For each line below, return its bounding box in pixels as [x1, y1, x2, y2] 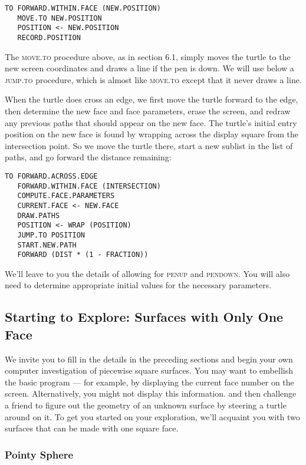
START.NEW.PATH [17, 240, 77, 249]
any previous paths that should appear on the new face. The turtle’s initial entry [5, 116, 297, 128]
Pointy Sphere [5, 447, 74, 461]
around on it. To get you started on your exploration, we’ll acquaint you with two [5, 410, 300, 423]
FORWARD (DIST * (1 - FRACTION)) [17, 250, 149, 259]
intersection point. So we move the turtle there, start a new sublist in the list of [5, 139, 293, 151]
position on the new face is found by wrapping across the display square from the [5, 128, 299, 140]
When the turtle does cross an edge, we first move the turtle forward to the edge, [5, 93, 298, 105]
